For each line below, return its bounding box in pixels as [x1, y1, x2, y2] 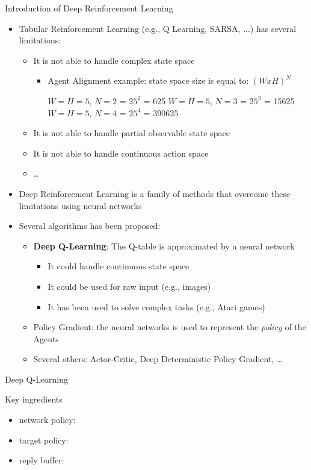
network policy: [19, 413, 76, 426]
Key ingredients [5, 393, 63, 406]
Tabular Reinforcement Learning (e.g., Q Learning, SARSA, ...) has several [19, 22, 297, 34]
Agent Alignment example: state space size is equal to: [48, 74, 249, 87]
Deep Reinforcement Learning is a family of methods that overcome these [19, 187, 291, 199]
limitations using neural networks [19, 199, 142, 211]
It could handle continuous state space [48, 260, 189, 272]
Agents [33, 332, 59, 345]
